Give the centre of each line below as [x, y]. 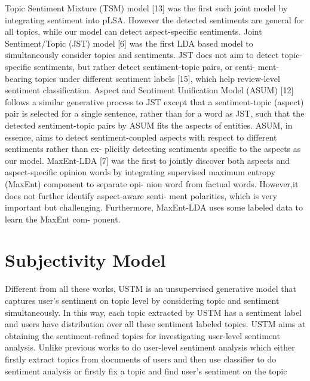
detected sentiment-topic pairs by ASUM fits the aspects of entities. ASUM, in [149, 125]
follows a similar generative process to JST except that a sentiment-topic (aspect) [154, 101]
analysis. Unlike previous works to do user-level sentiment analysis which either [150, 347]
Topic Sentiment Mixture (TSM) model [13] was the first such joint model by [146, 8]
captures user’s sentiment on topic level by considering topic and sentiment [142, 300]
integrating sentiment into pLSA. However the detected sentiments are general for [155, 19]
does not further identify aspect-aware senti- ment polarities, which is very [141, 195]
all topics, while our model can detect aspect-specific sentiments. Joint [133, 31]
